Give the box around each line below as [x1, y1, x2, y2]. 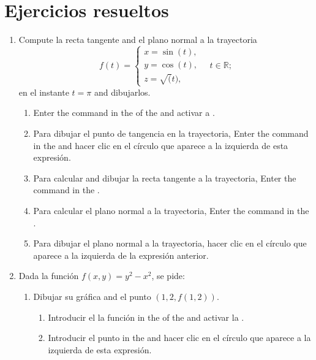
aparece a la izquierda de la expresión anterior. [33, 248, 209, 261]
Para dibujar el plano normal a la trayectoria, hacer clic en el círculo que [33, 237, 307, 250]
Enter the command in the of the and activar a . [33, 106, 215, 119]
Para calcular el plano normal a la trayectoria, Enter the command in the [33, 204, 309, 217]
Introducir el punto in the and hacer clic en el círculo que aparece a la [48, 331, 311, 344]
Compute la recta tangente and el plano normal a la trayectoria [18, 33, 257, 46]
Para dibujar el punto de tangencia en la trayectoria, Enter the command [33, 127, 309, 140]
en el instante [18, 85, 69, 98]
